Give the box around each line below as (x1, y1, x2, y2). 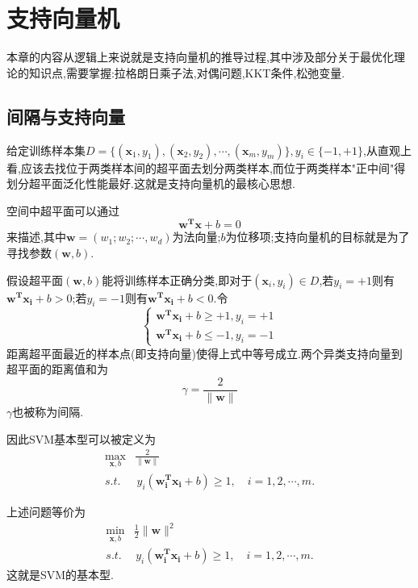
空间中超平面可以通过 (6, 202, 119, 219)
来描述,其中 (6, 228, 66, 245)
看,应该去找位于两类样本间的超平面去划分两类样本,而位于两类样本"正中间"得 (6, 159, 406, 176)
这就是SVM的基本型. (6, 566, 115, 583)
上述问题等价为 (6, 503, 86, 519)
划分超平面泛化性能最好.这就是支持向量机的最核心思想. (6, 175, 295, 192)
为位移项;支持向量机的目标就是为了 (225, 228, 410, 245)
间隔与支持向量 (6, 103, 125, 128)
